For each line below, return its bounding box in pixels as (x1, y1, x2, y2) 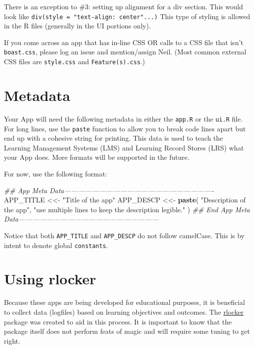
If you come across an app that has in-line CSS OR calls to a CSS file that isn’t (4, 37, 244, 47)
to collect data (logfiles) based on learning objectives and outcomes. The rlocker (4, 306, 244, 317)
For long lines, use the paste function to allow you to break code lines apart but (4, 123, 246, 133)
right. (4, 335, 21, 346)
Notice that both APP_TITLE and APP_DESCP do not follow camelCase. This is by (4, 230, 245, 240)
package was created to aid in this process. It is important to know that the (4, 316, 232, 326)
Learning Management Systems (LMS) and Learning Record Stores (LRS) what (4, 142, 244, 152)
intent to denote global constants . (4, 240, 108, 250)
